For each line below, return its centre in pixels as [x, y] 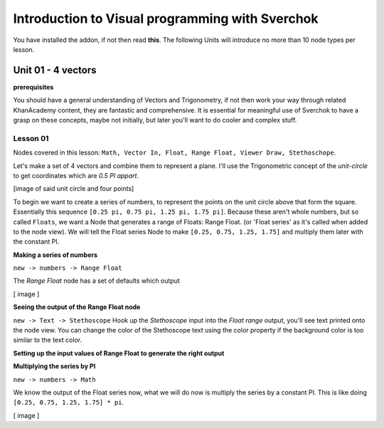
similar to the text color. [47, 340]
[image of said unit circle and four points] [74, 189]
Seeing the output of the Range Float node [77, 307]
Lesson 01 [31, 138]
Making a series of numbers [55, 255]
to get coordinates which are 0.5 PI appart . [76, 175]
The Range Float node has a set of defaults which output [97, 281]
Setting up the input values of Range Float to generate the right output [119, 353]
